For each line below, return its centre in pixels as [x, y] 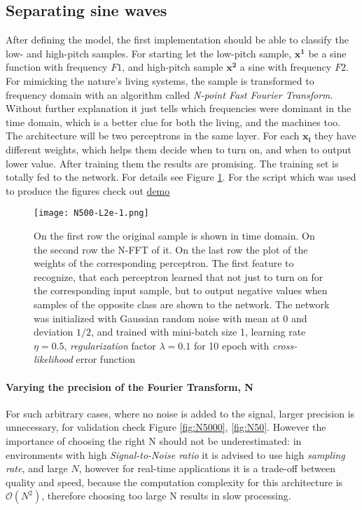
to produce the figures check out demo [88, 190]
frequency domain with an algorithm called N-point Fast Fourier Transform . [169, 94]
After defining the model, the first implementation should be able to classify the [177, 40]
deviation [54, 332]
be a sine [327, 53]
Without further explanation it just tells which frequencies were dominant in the [179, 108]
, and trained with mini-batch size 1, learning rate [199, 332]
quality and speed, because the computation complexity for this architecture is [174, 482]
